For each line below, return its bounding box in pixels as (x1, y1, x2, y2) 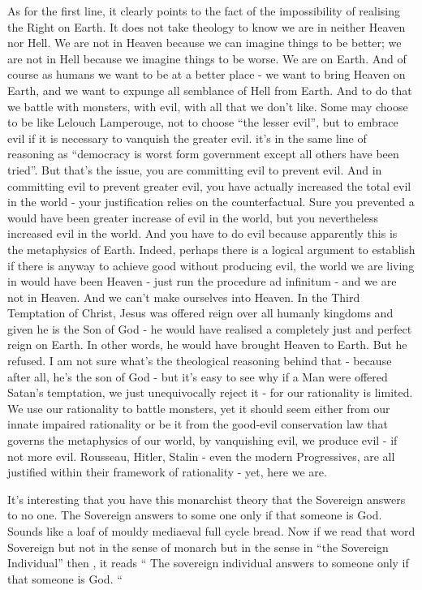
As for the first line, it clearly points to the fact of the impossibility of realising (7, 2, 401, 19)
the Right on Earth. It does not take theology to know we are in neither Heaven (7, 18, 406, 35)
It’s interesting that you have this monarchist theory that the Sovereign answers (7, 490, 406, 507)
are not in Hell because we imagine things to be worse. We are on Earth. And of (7, 50, 407, 67)
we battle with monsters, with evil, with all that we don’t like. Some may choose (7, 97, 408, 114)
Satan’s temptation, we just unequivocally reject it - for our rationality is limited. (7, 384, 413, 401)
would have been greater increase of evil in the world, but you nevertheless (7, 209, 378, 226)
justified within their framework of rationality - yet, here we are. (7, 463, 327, 480)
